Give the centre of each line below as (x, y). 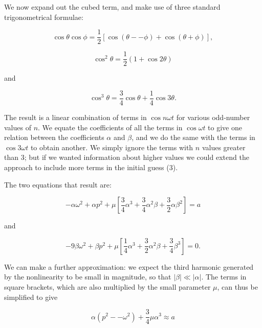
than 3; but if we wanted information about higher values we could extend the (127, 157)
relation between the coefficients (54, 137)
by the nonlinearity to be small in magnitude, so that (88, 277)
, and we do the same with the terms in (193, 137)
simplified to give (31, 297)
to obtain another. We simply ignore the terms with (112, 147)
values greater (224, 147)
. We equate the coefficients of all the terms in (110, 127)
